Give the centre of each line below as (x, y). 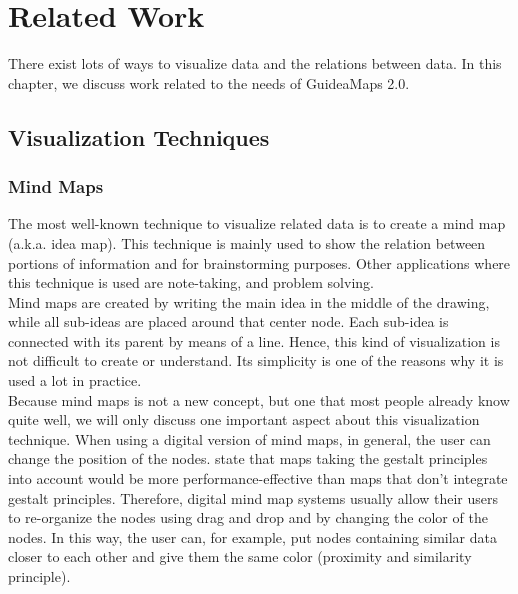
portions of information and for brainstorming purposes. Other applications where (259, 262)
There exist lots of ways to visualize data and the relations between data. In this (255, 63)
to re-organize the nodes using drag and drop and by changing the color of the (248, 517)
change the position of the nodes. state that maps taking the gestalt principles (248, 458)
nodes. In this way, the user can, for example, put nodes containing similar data (252, 536)
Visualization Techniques (139, 136)
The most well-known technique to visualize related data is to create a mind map (257, 223)
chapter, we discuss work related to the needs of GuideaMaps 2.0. (209, 82)
